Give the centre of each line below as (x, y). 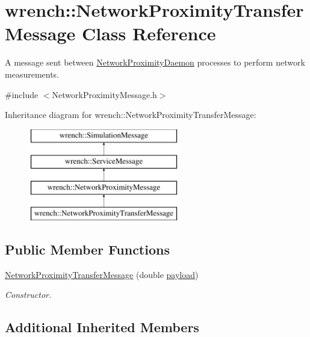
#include (22, 94)
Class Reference (149, 33)
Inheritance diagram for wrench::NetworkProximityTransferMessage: (131, 115)
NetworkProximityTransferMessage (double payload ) (102, 274)
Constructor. (28, 295)
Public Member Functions (87, 249)
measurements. (32, 74)
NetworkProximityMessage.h (104, 94)
